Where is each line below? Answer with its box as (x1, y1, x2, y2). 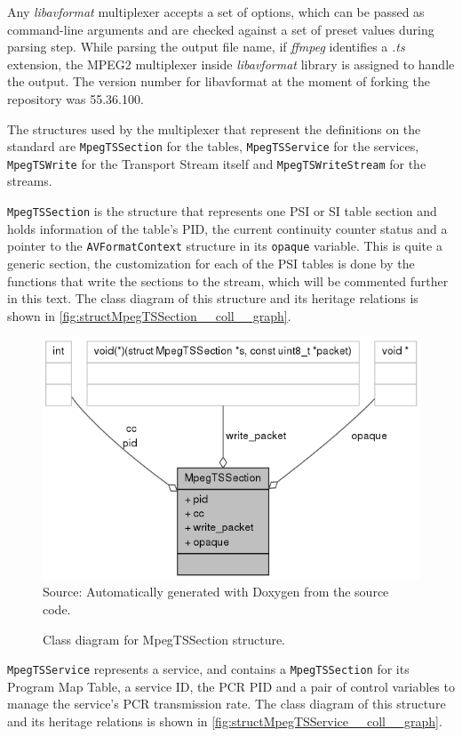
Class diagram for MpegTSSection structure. (43, 629, 286, 648)
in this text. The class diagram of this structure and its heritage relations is (7, 289, 418, 308)
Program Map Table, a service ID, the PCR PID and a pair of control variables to (7, 677, 455, 695)
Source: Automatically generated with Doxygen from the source (43, 582, 389, 601)
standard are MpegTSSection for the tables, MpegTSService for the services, (7, 137, 419, 156)
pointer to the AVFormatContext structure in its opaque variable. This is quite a (7, 236, 442, 255)
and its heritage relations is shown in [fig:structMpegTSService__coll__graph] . (7, 711, 442, 730)
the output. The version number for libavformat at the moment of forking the (7, 72, 430, 91)
